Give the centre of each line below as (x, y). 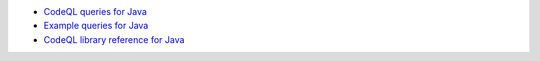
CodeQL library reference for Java (114, 39)
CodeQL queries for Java (95, 11)
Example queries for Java (96, 26)
